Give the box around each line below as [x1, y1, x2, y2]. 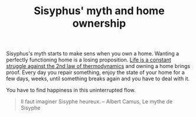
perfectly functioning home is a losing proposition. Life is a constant [6, 56, 171, 63]
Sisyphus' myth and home [33, 4, 165, 18]
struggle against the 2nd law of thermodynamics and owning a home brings [6, 63, 191, 70]
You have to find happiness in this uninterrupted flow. [6, 87, 136, 94]
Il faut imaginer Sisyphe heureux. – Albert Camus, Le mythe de [20, 98, 173, 105]
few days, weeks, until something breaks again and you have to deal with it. [6, 75, 190, 82]
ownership [72, 17, 126, 30]
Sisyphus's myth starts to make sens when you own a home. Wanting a [6, 50, 179, 57]
